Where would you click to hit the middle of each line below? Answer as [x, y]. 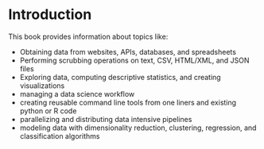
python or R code [48, 111]
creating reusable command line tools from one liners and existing [128, 102]
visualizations [42, 86]
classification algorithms [60, 136]
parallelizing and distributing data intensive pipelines [106, 119]
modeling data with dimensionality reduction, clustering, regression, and [138, 128]
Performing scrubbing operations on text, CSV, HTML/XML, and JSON [134, 60]
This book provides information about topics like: [88, 36]
